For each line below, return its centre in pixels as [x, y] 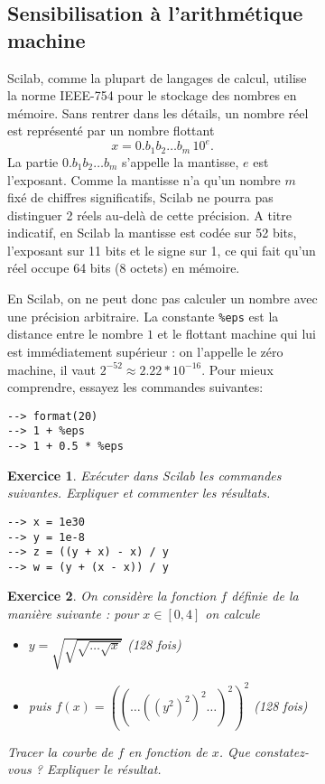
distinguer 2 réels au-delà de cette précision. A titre [149, 215]
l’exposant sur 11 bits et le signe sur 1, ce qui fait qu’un [162, 250]
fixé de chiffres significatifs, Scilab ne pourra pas [140, 197]
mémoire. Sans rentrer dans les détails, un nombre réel [158, 112]
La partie [33, 161]
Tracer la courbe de [60, 751]
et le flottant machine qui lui [237, 334]
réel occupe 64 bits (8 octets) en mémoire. [124, 268]
